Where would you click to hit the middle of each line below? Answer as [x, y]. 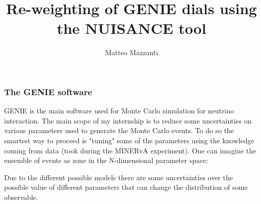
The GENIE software [48, 91]
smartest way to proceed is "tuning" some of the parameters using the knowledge [129, 140]
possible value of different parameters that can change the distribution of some [126, 187]
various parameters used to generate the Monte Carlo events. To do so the [119, 130]
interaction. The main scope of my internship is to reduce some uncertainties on [128, 120]
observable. [21, 197]
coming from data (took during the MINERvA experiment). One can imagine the [130, 150]
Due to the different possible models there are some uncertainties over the [119, 177]
